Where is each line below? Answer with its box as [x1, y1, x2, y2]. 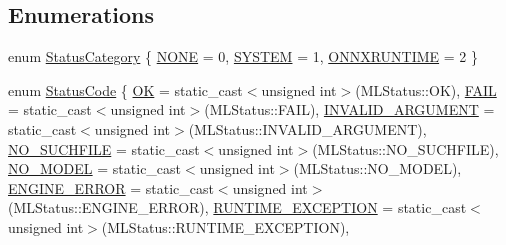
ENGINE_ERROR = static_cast [8, 177, 214, 198]
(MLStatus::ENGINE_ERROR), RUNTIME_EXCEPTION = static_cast [8, 197, 467, 218]
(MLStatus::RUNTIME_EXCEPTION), [101, 216, 350, 237]
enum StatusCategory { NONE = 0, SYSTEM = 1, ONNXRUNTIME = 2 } [8, 46, 478, 67]
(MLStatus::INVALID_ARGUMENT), [188, 118, 427, 139]
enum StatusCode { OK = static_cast [8, 79, 243, 100]
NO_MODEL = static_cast [8, 158, 182, 179]
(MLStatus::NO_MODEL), [293, 158, 462, 179]
